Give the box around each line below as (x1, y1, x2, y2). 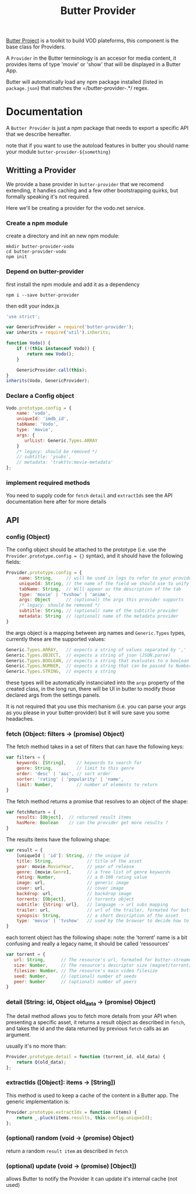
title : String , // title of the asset (16, 858, 142, 864)
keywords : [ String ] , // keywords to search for (16, 760, 142, 766)
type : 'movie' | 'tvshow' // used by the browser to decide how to (16, 918, 190, 924)
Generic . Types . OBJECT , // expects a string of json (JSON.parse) (6, 652, 171, 658)
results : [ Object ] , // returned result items (16, 814, 132, 820)
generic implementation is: (6, 1098, 70, 1105)
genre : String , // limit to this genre (16, 765, 134, 772)
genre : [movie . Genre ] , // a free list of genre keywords (16, 869, 171, 875)
